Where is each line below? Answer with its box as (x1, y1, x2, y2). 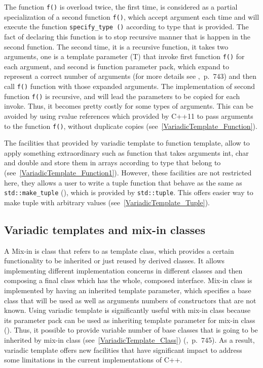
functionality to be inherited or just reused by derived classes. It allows (4, 255, 225, 266)
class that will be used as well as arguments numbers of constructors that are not (4, 295, 256, 305)
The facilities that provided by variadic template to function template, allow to (4, 137, 250, 148)
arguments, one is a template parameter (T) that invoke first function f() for (4, 51, 245, 62)
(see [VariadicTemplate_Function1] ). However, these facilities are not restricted (4, 167, 252, 177)
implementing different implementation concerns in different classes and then (4, 265, 243, 275)
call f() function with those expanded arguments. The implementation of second (4, 81, 255, 91)
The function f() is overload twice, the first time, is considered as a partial (4, 2, 238, 12)
